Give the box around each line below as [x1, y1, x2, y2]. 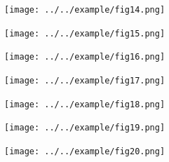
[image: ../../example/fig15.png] [4, 28, 165, 39]
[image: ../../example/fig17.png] [4, 75, 165, 86]
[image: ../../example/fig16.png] [4, 52, 165, 62]
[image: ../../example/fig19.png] [4, 123, 165, 133]
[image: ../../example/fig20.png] [4, 146, 165, 156]
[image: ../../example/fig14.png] [4, 5, 165, 15]
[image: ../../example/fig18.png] [4, 99, 165, 109]
